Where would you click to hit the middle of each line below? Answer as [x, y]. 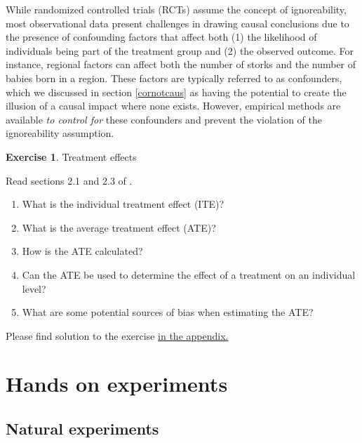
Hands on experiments [117, 384]
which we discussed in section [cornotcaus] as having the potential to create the [176, 92]
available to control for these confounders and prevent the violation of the [164, 119]
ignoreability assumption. [60, 133]
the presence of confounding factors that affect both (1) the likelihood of [161, 37]
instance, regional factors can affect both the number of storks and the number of [181, 64]
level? [34, 288]
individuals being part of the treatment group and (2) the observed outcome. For [180, 50]
